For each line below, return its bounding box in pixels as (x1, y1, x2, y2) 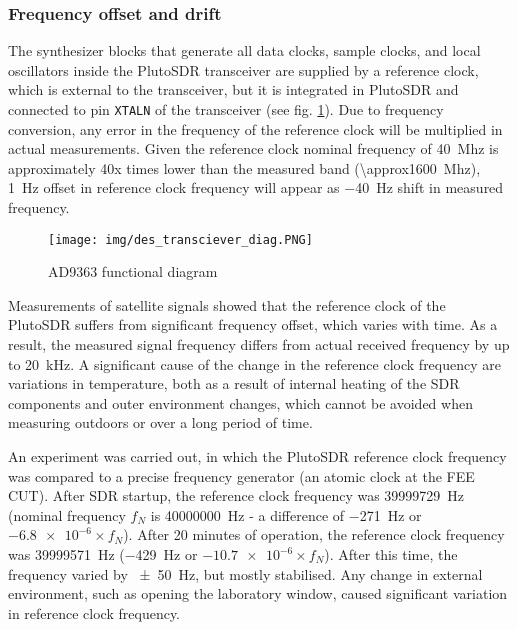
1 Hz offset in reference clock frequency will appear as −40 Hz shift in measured (8, 177, 504, 198)
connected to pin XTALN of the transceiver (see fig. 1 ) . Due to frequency (8, 99, 444, 119)
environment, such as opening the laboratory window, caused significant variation (8, 583, 508, 604)
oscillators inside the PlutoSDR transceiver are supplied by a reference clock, (8, 59, 479, 80)
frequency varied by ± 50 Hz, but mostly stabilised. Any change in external (8, 563, 483, 584)
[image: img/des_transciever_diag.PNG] (48, 232, 313, 247)
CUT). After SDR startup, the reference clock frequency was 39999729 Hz (8, 485, 465, 506)
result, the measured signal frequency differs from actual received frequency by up (8, 334, 510, 355)
